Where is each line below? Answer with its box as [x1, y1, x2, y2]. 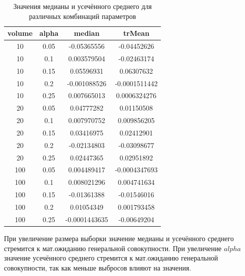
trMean [123, 28, 149, 38]
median [74, 28, 100, 38]
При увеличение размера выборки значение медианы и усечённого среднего [4, 233, 234, 243]
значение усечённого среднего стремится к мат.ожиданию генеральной [4, 253, 218, 263]
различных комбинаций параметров [29, 10, 136, 21]
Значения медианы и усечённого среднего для [13, 1, 152, 11]
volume [7, 28, 33, 38]
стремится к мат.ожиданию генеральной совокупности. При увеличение [4, 243, 222, 253]
